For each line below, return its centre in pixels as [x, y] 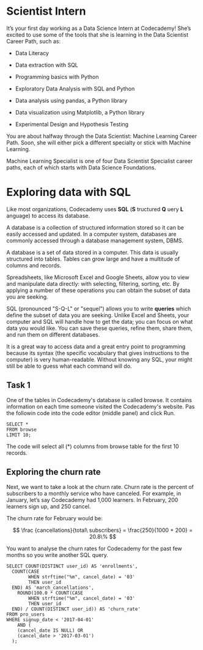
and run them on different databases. [53, 334]
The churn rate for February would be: [54, 518]
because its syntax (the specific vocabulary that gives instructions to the [98, 353]
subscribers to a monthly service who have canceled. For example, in [94, 493]
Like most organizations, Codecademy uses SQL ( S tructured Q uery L [95, 209]
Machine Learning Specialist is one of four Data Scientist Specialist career [100, 161]
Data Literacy [32, 53]
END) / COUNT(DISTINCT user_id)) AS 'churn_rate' [76, 609]
